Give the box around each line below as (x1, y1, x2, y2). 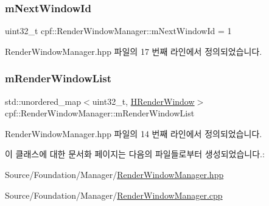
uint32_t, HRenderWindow (92, 94, 195, 107)
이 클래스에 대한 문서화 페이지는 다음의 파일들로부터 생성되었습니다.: (5, 147, 265, 160)
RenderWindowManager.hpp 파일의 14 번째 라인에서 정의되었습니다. (5, 127, 262, 140)
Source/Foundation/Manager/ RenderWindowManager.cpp (5, 188, 223, 201)
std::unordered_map (5, 94, 82, 107)
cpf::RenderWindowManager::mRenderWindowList (5, 107, 195, 119)
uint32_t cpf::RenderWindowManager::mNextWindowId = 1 (5, 24, 232, 37)
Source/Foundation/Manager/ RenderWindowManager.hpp (5, 168, 224, 180)
